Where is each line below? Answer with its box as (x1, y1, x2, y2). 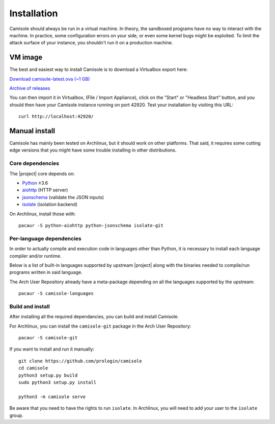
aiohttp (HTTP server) (22, 187, 68, 193)
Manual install (9, 127, 56, 135)
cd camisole (18, 365, 48, 371)
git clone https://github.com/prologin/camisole (18, 358, 142, 364)
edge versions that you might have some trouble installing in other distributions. (9, 147, 177, 153)
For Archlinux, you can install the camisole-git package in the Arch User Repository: (9, 323, 191, 329)
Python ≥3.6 (22, 180, 48, 186)
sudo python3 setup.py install (18, 379, 97, 385)
